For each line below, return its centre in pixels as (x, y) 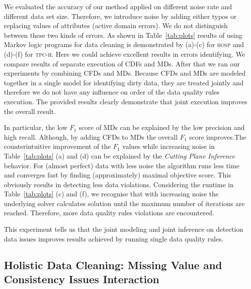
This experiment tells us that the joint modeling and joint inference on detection (124, 229)
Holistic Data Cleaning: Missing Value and (113, 265)
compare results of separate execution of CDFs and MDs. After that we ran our (122, 63)
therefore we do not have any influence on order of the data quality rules (112, 92)
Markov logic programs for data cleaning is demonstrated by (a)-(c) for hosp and (124, 44)
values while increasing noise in (169, 146)
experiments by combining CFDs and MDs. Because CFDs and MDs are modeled (125, 73)
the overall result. (30, 111)
